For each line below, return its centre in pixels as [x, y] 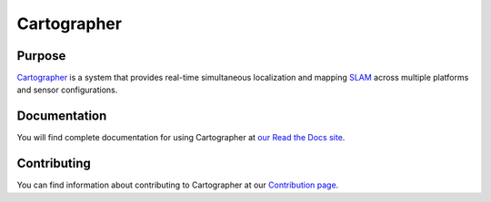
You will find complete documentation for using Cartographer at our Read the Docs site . [181, 138]
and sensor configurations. [67, 90]
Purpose [41, 56]
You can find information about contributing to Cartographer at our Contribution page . [178, 185]
